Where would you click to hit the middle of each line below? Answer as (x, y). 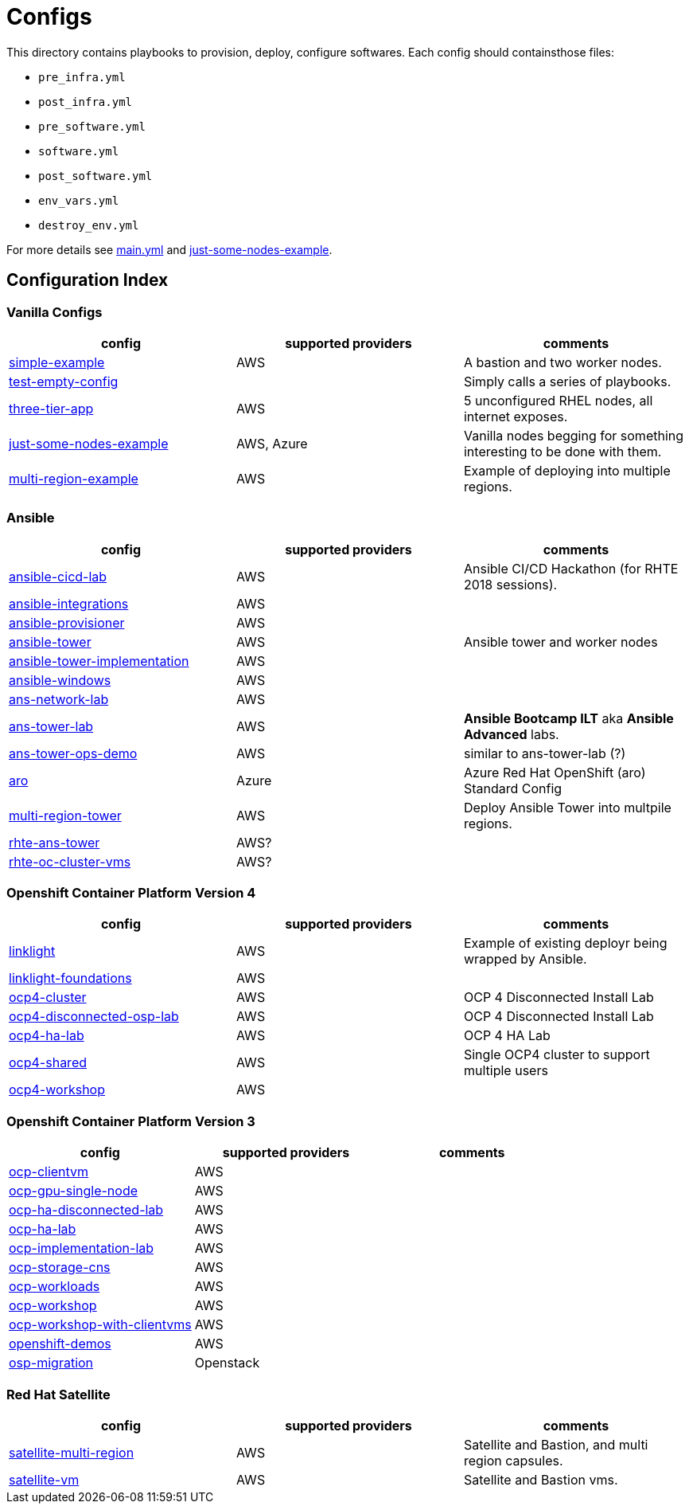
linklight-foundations (70, 978)
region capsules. (513, 1460)
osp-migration (51, 1363)
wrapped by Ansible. (525, 959)
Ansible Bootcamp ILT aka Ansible (568, 718)
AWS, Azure (272, 443)
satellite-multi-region (72, 1452)
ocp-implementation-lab (82, 1248)
